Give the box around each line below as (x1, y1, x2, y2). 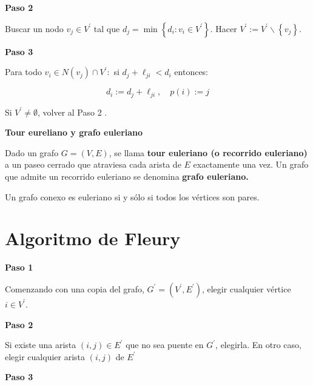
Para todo (5, 65, 42, 78)
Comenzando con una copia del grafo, (5, 282, 144, 295)
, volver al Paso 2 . (38, 105, 107, 118)
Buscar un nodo (5, 22, 64, 35)
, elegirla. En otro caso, (215, 338, 301, 351)
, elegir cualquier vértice (201, 282, 291, 295)
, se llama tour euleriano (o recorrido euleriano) (109, 146, 308, 159)
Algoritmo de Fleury (5, 226, 181, 251)
